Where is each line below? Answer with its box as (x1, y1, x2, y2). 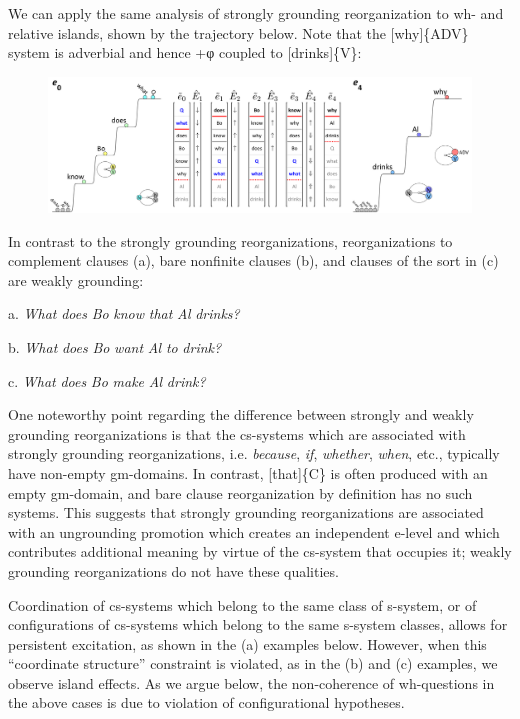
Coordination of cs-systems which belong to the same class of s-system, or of (8, 594, 477, 615)
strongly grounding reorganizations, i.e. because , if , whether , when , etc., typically (8, 443, 500, 464)
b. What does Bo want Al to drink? (8, 336, 222, 357)
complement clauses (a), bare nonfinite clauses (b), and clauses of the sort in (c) (8, 250, 499, 271)
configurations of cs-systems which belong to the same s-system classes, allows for (8, 614, 508, 635)
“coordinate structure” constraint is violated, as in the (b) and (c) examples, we (8, 653, 498, 674)
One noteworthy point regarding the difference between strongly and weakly (8, 404, 474, 425)
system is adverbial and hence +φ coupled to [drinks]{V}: (8, 42, 362, 63)
